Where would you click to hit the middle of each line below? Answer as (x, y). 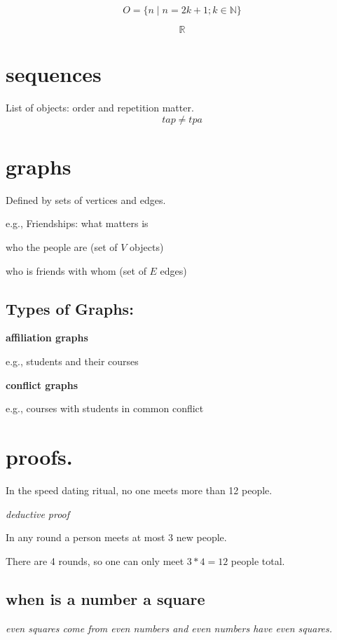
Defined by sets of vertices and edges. (86, 199)
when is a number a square (105, 598)
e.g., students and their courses (72, 361)
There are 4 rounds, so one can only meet (95, 560)
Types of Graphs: (70, 308)
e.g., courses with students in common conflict (105, 408)
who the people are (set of (62, 247)
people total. (258, 560)
